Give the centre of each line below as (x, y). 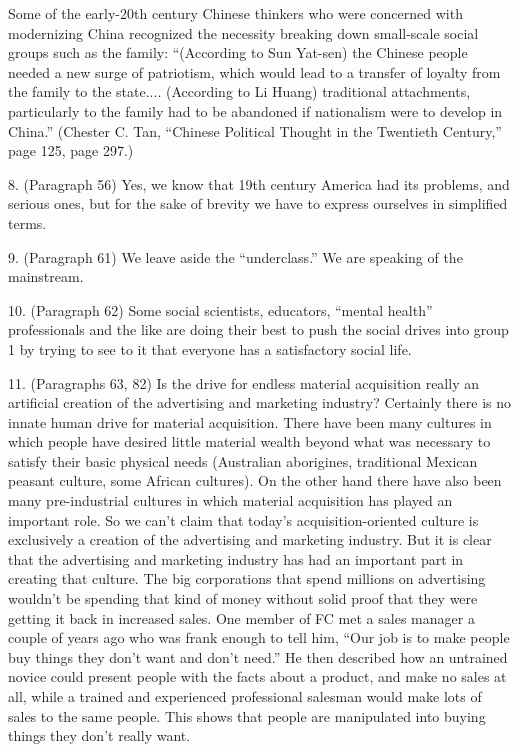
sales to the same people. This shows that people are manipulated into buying (247, 715)
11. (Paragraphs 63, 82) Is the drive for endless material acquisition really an (243, 382)
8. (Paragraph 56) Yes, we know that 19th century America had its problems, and (259, 183)
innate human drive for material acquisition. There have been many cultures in (250, 421)
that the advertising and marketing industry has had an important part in (236, 558)
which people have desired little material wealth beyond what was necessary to (249, 441)
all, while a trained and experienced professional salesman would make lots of (245, 696)
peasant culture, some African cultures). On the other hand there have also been (255, 480)
